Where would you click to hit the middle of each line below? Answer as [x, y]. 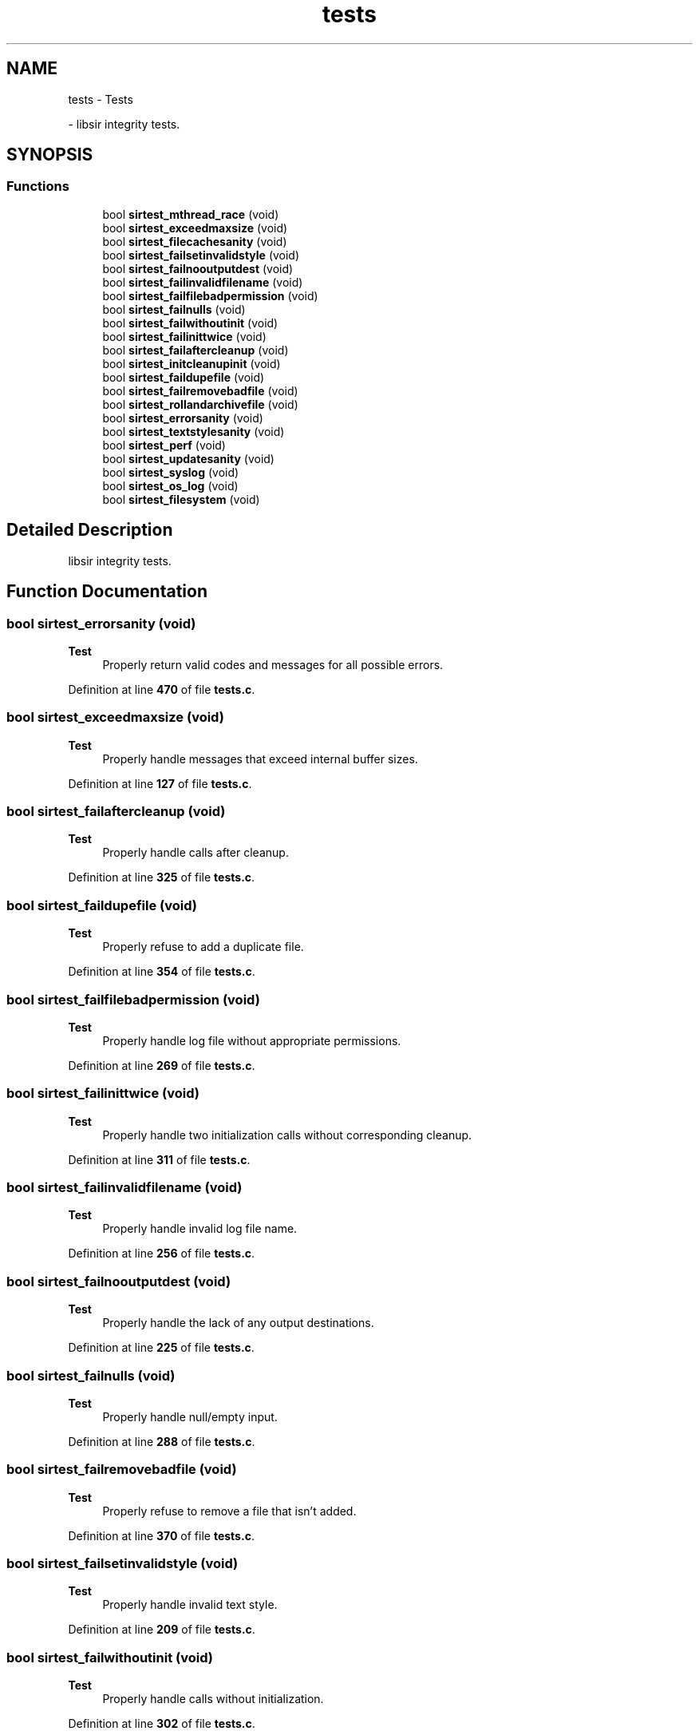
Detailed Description [90, 530]
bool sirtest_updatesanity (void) [188, 458]
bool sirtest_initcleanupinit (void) [192, 363]
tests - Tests [101, 99]
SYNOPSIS [50, 155]
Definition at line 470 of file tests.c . [162, 689]
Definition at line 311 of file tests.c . [159, 1159]
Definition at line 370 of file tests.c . [161, 1535]
